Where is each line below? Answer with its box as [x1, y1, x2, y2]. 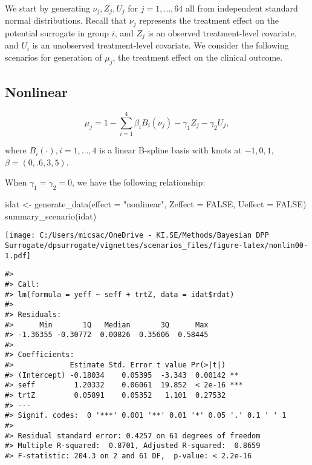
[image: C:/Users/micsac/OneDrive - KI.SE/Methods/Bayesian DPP [5, 231, 269, 240]
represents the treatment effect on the [139, 14, 279, 27]
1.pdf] [5, 251, 31, 260]
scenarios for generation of [5, 50, 102, 63]
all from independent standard [186, 2, 298, 14]
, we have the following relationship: [72, 176, 206, 189]
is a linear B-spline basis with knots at [99, 144, 242, 156]
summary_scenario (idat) [5, 209, 97, 222]
